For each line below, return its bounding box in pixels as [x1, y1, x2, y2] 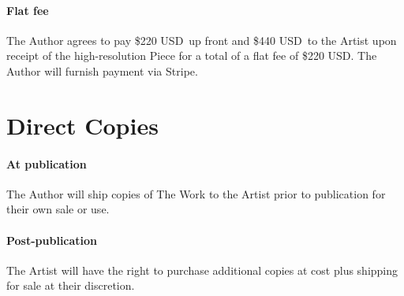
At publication [6, 155, 87, 172]
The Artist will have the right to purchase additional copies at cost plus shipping [6, 261, 398, 278]
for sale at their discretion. [6, 277, 135, 294]
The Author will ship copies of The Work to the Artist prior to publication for [6, 185, 386, 202]
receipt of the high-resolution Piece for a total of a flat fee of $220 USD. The [6, 47, 377, 64]
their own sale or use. [6, 201, 110, 217]
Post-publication [6, 231, 98, 248]
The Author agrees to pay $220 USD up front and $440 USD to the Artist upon [6, 31, 397, 48]
